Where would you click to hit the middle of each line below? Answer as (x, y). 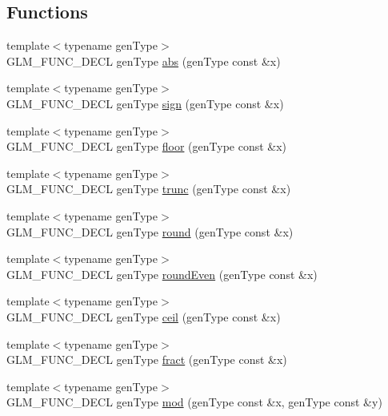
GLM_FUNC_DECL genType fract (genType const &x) (147, 359)
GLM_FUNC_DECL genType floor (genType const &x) (147, 146)
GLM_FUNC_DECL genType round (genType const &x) (150, 231)
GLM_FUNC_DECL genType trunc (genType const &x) (149, 189)
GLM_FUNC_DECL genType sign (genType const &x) (145, 103)
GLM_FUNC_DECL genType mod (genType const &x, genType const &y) (194, 402)
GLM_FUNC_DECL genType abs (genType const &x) (144, 61)
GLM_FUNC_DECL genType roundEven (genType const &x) (162, 274)
